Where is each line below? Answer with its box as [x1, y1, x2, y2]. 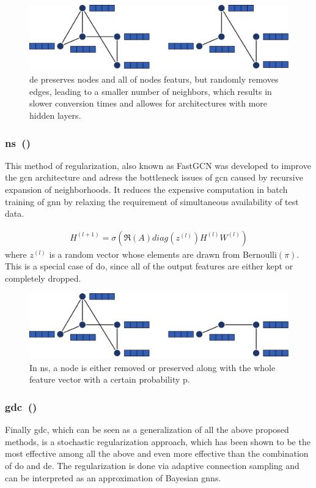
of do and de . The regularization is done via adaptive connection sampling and [5, 459, 299, 472]
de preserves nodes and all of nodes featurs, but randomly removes [29, 73, 279, 86]
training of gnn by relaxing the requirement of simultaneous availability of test [5, 195, 299, 208]
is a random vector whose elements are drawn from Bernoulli [49, 247, 277, 260]
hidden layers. [29, 109, 81, 122]
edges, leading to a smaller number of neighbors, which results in [29, 84, 272, 97]
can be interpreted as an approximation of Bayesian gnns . [5, 471, 221, 484]
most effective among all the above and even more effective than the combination [5, 447, 309, 460]
